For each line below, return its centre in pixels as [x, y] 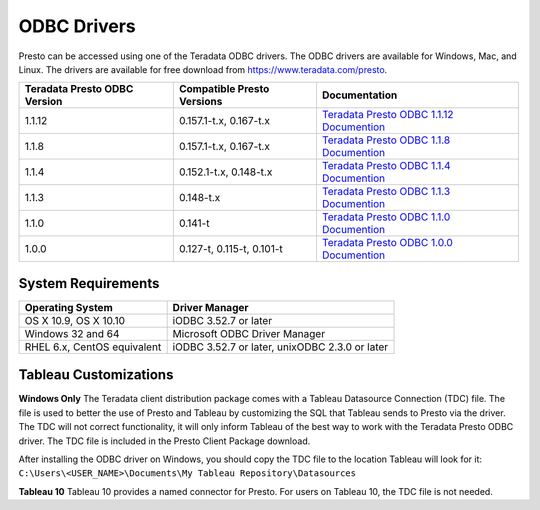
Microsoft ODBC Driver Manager [248, 333]
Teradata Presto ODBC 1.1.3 [386, 192]
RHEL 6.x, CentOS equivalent [93, 347]
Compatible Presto [224, 89]
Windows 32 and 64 [72, 333]
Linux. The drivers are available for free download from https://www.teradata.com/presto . [203, 69]
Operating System [69, 307]
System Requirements [89, 283]
